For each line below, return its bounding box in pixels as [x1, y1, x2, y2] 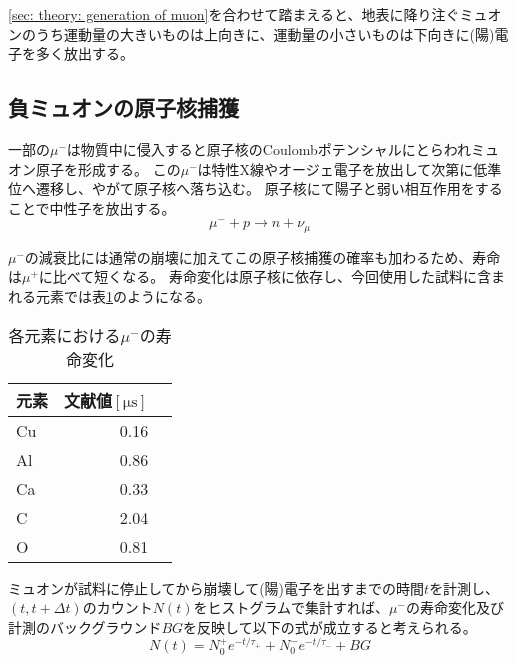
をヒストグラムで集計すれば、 [193, 597, 390, 618]
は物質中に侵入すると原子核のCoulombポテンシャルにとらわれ [66, 138, 471, 159]
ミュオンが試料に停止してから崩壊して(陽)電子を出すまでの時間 [8, 577, 425, 598]
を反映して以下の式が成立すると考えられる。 [183, 616, 477, 637]
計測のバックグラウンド [8, 616, 162, 637]
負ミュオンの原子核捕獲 [8, 92, 239, 123]
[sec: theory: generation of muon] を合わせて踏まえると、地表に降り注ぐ [8, 4, 460, 24]
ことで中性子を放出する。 [8, 197, 176, 218]
